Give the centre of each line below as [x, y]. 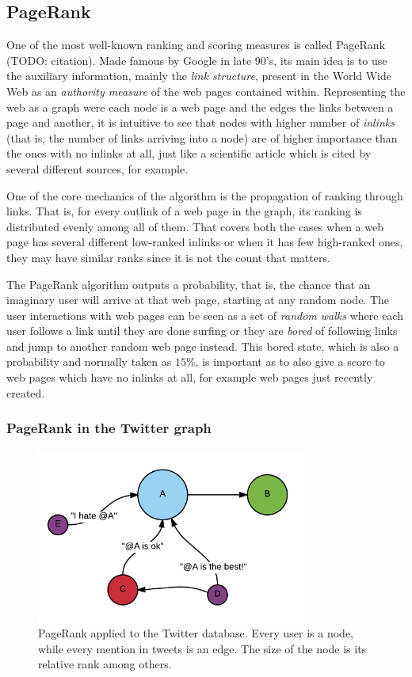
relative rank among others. [105, 664]
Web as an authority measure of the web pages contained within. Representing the [206, 91]
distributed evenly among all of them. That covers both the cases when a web [195, 226]
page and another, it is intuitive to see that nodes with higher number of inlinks [201, 122]
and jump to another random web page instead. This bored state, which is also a [203, 346]
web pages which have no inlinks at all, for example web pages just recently [190, 377]
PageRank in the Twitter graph [109, 428]
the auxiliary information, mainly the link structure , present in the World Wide [199, 76]
